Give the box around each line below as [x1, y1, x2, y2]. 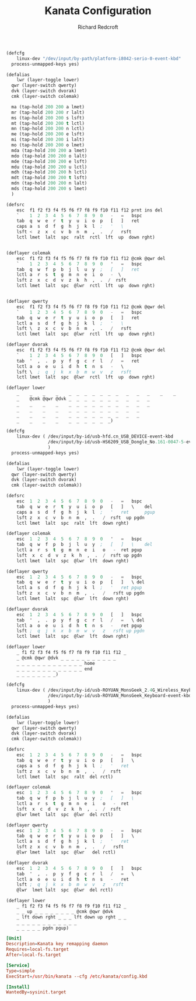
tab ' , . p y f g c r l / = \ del [16, 617, 145, 623]
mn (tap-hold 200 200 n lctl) [11, 126, 85, 132]
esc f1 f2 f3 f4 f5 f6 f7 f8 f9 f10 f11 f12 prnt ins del [16, 207, 163, 213]
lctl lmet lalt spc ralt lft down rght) [16, 520, 129, 526]
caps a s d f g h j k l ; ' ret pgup [16, 509, 156, 515]
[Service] [6, 962, 30, 968]
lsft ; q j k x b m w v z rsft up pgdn [16, 628, 145, 634]
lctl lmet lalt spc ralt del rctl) [16, 774, 114, 780]
